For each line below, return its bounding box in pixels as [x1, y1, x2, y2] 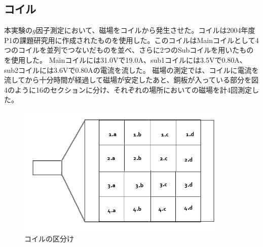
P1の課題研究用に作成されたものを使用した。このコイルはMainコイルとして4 [4, 34, 259, 45]
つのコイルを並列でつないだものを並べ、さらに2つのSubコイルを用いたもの [4, 45, 254, 55]
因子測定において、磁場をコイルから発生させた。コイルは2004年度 [35, 25, 255, 35]
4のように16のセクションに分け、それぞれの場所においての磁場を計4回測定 [4, 84, 252, 95]
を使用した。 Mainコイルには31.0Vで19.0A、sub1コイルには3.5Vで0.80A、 [4, 54, 247, 65]
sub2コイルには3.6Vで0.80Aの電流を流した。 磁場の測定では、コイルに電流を [4, 64, 259, 75]
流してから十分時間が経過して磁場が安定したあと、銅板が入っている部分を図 [4, 74, 258, 85]
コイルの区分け [24, 233, 74, 243]
